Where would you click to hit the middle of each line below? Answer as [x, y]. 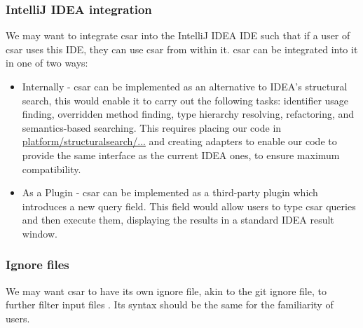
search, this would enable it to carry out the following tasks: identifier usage [185, 100]
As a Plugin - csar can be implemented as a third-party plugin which [170, 192]
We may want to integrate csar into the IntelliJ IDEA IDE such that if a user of [178, 35]
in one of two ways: [47, 63]
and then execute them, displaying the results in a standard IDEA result [178, 220]
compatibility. [52, 169]
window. [40, 233]
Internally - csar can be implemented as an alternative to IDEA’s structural [185, 86]
